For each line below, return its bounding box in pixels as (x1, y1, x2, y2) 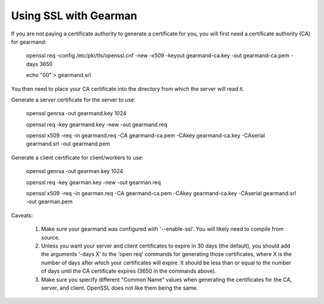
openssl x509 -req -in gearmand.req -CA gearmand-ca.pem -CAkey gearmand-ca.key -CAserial (26, 132, 265, 139)
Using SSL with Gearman (11, 9, 137, 22)
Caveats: (11, 211, 33, 219)
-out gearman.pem (26, 198, 73, 205)
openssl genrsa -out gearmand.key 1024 (26, 110, 127, 117)
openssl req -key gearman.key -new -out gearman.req (26, 178, 161, 186)
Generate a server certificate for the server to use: (11, 96, 136, 103)
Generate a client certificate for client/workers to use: (11, 154, 144, 161)
